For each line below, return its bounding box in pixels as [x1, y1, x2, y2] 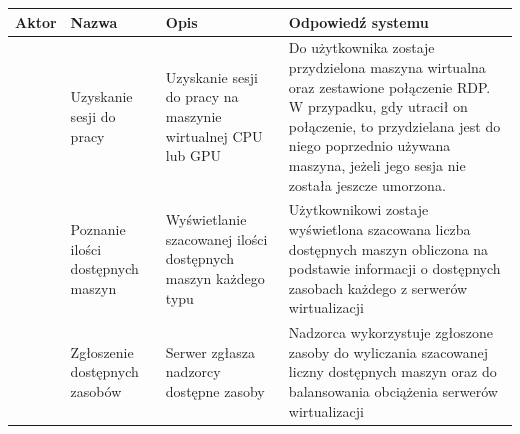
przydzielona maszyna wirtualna [288, 56, 486, 77]
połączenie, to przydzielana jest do [288, 115, 501, 136]
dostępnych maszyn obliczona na [288, 238, 489, 259]
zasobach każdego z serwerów [288, 277, 468, 298]
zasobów [70, 380, 122, 401]
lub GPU [165, 145, 221, 166]
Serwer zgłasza [165, 341, 256, 362]
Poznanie [70, 218, 126, 239]
